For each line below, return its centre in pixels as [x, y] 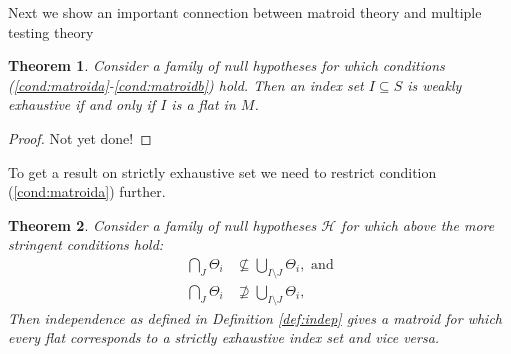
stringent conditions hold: [86, 244]
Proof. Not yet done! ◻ [80, 137]
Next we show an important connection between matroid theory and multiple [245, 12]
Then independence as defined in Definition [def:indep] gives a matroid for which [255, 317]
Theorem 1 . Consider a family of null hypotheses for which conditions [226, 65]
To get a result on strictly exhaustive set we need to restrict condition [222, 171]
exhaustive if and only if [82, 104]
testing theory [51, 31]
